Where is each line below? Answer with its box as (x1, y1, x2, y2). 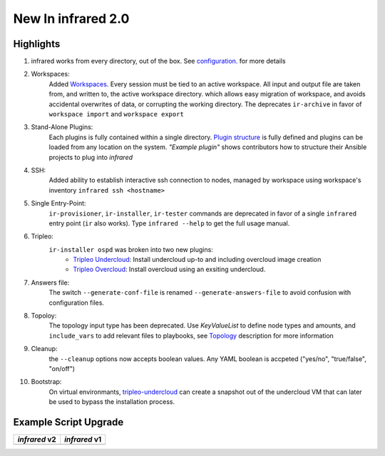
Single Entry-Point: (31, 199, 86, 208)
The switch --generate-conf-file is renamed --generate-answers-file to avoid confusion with (48, 288, 351, 297)
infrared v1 (64, 435, 102, 445)
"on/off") (48, 365, 75, 373)
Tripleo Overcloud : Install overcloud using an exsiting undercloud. (73, 265, 266, 274)
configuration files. (48, 298, 105, 307)
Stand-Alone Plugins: (31, 123, 93, 131)
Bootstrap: (31, 378, 62, 386)
